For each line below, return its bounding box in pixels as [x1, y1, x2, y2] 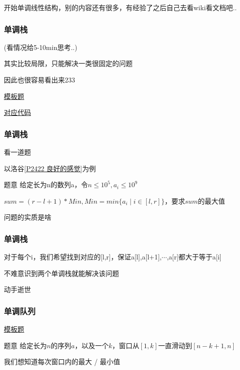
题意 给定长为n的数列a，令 [4, 179, 88, 190]
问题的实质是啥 [4, 212, 51, 222]
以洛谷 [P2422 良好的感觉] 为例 [4, 163, 96, 173]
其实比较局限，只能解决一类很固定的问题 [4, 58, 133, 68]
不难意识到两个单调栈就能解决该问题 [4, 268, 119, 278]
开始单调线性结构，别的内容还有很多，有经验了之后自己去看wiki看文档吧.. [4, 2, 237, 12]
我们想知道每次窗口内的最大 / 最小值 [4, 356, 120, 367]
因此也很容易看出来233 [4, 75, 75, 84]
